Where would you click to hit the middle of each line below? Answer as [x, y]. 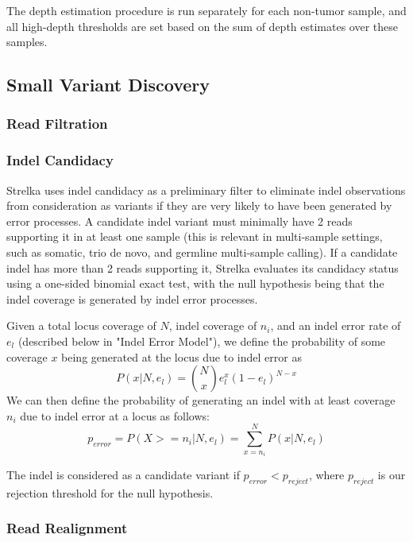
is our [392, 475]
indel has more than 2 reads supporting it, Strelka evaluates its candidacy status [203, 267]
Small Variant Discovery [108, 85]
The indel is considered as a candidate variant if [123, 475]
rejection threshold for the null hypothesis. [110, 492]
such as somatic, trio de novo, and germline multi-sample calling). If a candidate [202, 252]
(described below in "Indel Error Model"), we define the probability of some [202, 341]
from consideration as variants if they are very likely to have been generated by [199, 205]
